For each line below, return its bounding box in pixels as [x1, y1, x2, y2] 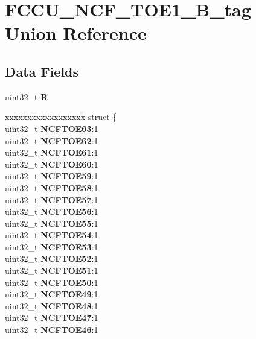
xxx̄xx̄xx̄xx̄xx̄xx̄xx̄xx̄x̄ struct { [5, 110, 117, 123]
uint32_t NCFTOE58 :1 [5, 181, 98, 194]
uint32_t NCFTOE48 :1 [5, 299, 98, 312]
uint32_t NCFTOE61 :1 [5, 146, 98, 159]
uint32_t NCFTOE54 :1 [5, 229, 98, 241]
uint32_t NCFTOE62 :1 [5, 134, 98, 147]
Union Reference [5, 21, 147, 45]
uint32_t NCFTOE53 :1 [5, 240, 98, 253]
